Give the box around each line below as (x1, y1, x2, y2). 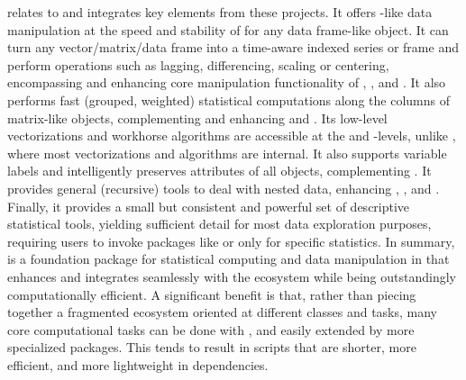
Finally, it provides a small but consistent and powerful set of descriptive (7, 196, 410, 215)
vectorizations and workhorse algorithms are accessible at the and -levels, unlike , (7, 126, 456, 145)
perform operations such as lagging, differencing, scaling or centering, (7, 55, 389, 74)
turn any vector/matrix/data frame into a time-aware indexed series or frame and (7, 38, 459, 57)
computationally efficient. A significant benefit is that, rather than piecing (7, 285, 416, 303)
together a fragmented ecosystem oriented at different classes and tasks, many (7, 303, 438, 321)
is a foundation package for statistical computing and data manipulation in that (7, 249, 450, 268)
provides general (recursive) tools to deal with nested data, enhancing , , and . (7, 178, 440, 197)
